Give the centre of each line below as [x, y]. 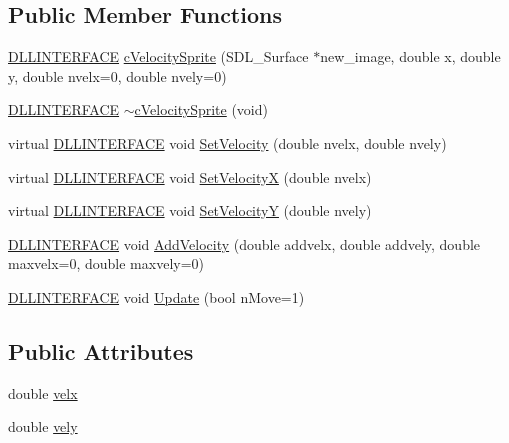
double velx [43, 392]
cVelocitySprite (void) [201, 109]
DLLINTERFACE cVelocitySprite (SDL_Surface [158, 56]
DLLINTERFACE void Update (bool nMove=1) [156, 296]
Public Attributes [101, 350]
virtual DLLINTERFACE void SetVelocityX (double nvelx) [190, 176]
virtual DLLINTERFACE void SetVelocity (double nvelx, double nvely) [227, 142]
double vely [43, 426]
